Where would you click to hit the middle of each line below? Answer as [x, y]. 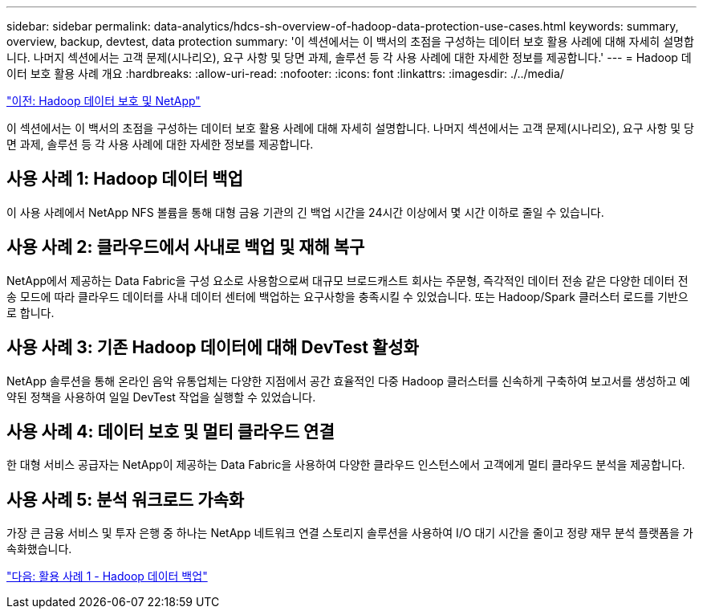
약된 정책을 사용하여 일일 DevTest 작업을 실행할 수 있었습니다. [161, 397]
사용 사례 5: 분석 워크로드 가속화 [126, 499]
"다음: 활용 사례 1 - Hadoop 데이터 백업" [107, 576]
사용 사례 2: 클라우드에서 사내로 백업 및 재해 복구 [186, 247]
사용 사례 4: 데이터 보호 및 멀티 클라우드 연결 [171, 431]
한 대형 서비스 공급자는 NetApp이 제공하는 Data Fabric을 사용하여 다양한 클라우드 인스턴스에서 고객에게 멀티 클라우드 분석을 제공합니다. [346, 465]
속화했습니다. [39, 549]
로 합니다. [30, 312]
